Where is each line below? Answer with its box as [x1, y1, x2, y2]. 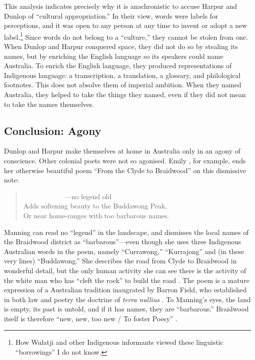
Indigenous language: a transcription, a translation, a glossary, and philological [4, 70, 241, 80]
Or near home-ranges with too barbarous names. [23, 210, 169, 220]
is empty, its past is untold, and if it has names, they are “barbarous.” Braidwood [4, 304, 249, 314]
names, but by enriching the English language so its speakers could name [4, 51, 224, 61]
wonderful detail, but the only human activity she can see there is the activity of [4, 265, 246, 275]
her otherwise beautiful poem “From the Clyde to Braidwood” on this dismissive [4, 165, 246, 175]
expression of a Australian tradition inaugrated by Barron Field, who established [4, 284, 247, 295]
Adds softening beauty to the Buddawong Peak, [23, 201, 167, 211]
